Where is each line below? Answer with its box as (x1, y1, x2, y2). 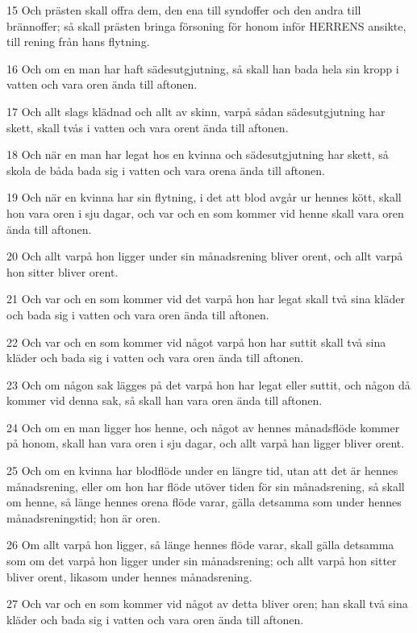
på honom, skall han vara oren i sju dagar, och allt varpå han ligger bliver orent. (6, 435, 405, 452)
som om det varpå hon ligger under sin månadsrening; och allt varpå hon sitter (6, 552, 397, 569)
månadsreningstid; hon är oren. (6, 509, 161, 526)
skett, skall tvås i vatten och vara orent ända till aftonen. (6, 119, 289, 135)
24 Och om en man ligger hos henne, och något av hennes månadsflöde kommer (6, 419, 400, 435)
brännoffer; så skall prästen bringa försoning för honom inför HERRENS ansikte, (6, 17, 407, 34)
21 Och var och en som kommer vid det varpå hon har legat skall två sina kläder (6, 290, 405, 307)
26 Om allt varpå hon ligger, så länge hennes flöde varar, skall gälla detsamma (6, 536, 394, 553)
